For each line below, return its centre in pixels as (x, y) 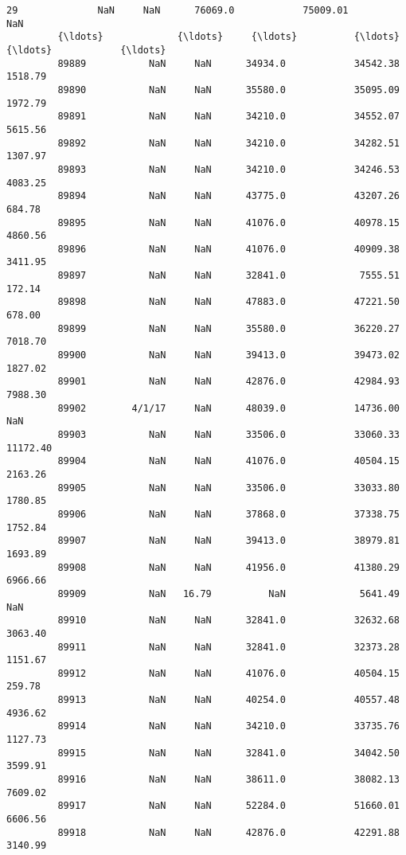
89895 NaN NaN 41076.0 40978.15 (228, 223)
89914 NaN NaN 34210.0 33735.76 (228, 726)
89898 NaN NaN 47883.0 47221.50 (228, 302)
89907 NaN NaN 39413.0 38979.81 (228, 541)
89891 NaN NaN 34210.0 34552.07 (228, 117)
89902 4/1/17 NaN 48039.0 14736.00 (228, 408)
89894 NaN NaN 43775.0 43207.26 (228, 196)
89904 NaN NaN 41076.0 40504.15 (228, 461)
